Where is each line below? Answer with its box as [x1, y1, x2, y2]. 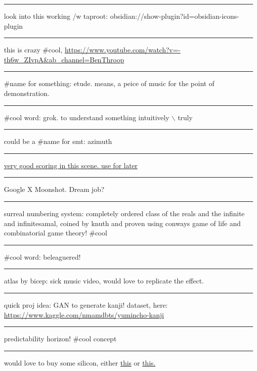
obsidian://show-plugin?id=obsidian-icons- [110, 11, 239, 21]
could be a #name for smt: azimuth [4, 136, 112, 146]
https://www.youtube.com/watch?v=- [65, 45, 181, 55]
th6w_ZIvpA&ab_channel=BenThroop [4, 54, 124, 64]
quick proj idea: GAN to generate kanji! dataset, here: [4, 299, 168, 310]
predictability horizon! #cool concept [4, 333, 117, 344]
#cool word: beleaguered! [4, 251, 81, 262]
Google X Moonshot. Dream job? [4, 184, 105, 194]
